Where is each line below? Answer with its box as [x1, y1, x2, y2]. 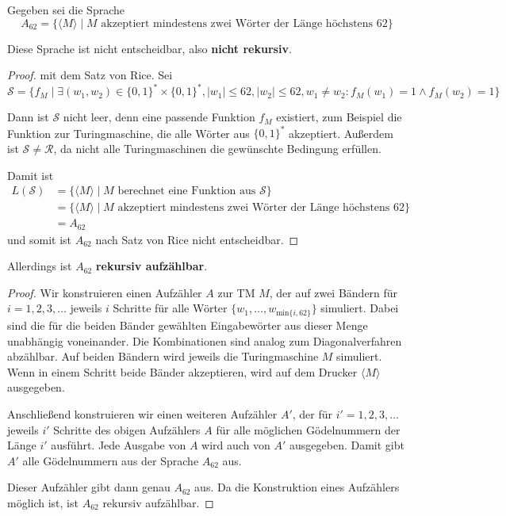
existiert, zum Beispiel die [276, 109, 402, 125]
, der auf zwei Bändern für [269, 284, 398, 300]
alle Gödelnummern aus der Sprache [22, 452, 199, 468]
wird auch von [201, 437, 270, 453]
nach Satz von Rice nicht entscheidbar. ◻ [95, 231, 299, 247]
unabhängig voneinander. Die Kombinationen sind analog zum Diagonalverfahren [7, 332, 402, 349]
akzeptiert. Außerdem [289, 124, 393, 141]
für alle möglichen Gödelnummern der [216, 421, 401, 438]
